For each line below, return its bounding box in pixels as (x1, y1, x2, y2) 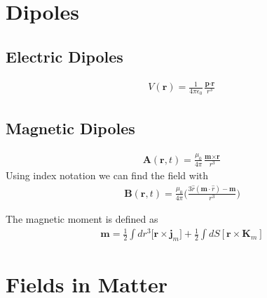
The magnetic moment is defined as (6, 212, 158, 226)
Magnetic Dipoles (6, 117, 135, 138)
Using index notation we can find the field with (6, 168, 209, 182)
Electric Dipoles (6, 45, 123, 67)
